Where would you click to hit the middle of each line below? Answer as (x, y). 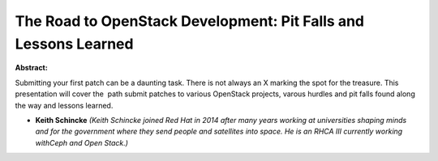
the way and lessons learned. (64, 105)
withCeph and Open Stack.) (82, 142)
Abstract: (31, 68)
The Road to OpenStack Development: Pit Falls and (190, 21)
